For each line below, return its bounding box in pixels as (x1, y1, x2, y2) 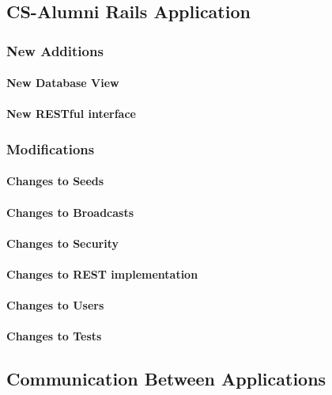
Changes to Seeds (6, 173, 104, 189)
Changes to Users (6, 297, 104, 313)
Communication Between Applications (6, 367, 326, 391)
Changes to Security (6, 234, 119, 251)
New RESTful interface (6, 105, 136, 122)
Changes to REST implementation (6, 266, 198, 282)
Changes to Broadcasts (6, 203, 134, 220)
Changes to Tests (6, 328, 102, 344)
